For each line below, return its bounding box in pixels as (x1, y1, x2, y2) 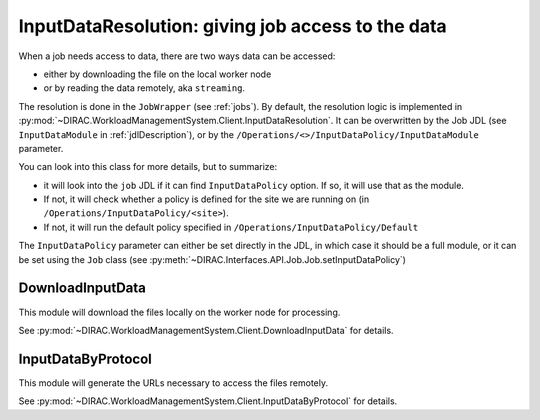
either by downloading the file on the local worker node (43, 68, 272, 80)
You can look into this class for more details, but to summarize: (18, 161, 278, 173)
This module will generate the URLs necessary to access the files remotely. (18, 376, 329, 389)
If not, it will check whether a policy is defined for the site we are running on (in (43, 193, 370, 205)
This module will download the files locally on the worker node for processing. (18, 306, 341, 318)
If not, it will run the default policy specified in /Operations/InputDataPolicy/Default (43, 221, 419, 233)
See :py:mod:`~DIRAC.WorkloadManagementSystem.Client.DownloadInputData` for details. (18, 324, 394, 336)
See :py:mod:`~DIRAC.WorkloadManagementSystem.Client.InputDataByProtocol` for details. (18, 395, 398, 407)
